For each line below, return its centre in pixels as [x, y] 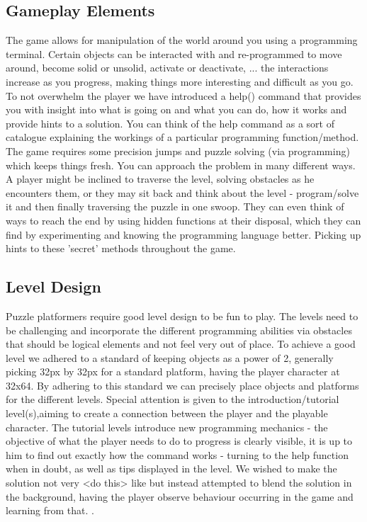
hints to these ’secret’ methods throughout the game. [121, 248]
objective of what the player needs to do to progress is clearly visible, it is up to [179, 441]
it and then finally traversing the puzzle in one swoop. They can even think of [175, 206]
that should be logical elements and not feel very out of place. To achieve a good [181, 344]
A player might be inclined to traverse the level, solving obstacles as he [160, 179]
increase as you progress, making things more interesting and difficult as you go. [180, 81]
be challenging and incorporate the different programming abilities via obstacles [179, 330]
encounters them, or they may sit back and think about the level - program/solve [182, 192]
